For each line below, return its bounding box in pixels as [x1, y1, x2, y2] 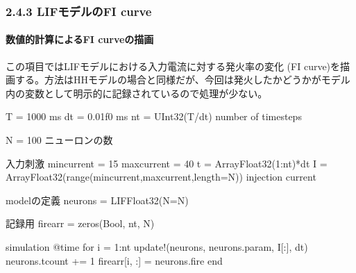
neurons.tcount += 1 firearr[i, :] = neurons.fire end [6, 253, 223, 267]
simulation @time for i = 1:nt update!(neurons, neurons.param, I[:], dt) [6, 239, 308, 254]
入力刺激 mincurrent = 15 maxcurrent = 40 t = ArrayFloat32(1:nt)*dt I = [6, 156, 328, 170]
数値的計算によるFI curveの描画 [6, 32, 154, 47]
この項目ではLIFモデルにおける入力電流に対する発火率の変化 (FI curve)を [6, 58, 341, 73]
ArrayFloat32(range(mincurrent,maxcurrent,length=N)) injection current [6, 169, 316, 184]
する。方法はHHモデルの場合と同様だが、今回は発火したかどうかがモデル [15, 72, 350, 87]
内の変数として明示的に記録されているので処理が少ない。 [6, 85, 268, 100]
